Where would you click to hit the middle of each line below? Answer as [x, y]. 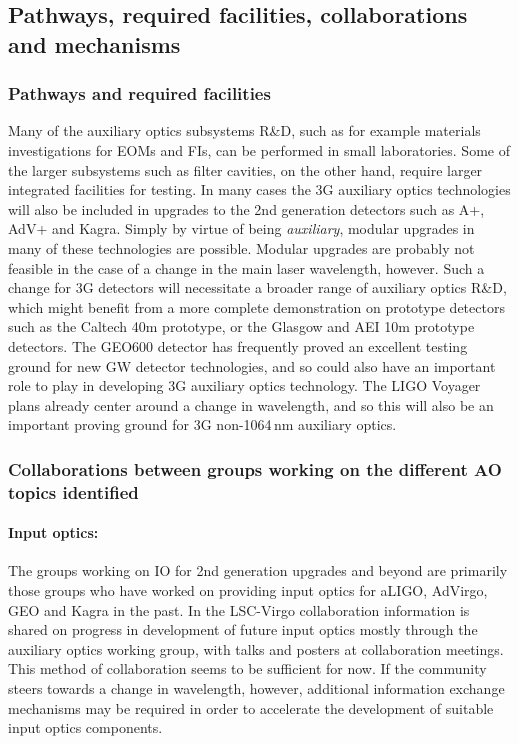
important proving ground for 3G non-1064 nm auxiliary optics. [202, 424]
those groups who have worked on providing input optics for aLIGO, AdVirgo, [248, 590]
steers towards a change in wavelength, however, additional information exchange [256, 688]
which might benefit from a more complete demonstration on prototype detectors [256, 306]
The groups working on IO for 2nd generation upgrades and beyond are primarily [258, 570]
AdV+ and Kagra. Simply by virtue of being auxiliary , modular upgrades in [241, 228]
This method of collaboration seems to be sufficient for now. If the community [247, 668]
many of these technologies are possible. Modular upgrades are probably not [241, 247]
